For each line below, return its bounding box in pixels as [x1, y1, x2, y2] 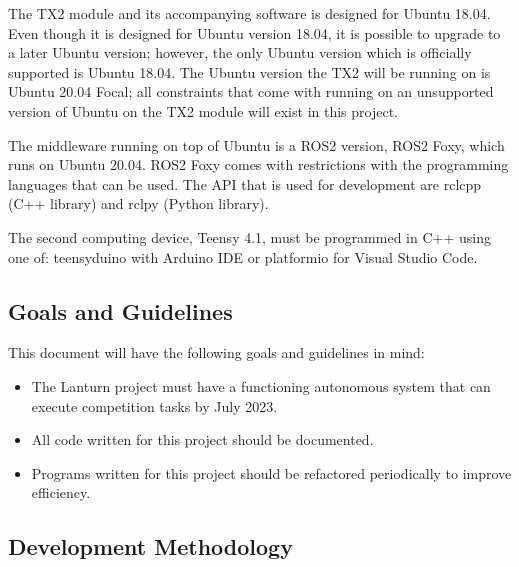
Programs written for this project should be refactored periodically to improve [31, 462, 512, 483]
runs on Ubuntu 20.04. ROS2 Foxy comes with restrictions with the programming [8, 154, 509, 175]
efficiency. [31, 482, 91, 503]
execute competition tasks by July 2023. [31, 395, 278, 416]
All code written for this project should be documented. [31, 429, 374, 450]
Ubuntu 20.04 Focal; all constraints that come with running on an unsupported [8, 81, 494, 102]
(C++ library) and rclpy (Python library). [8, 193, 269, 214]
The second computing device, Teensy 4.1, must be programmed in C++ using [8, 226, 491, 247]
